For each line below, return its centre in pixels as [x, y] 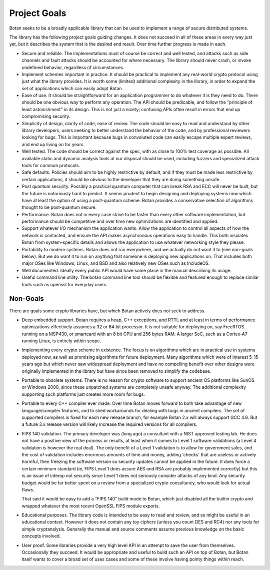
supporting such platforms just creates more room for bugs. [83, 394]
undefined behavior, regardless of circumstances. [73, 67]
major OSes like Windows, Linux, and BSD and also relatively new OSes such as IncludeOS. [116, 263]
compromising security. [46, 116]
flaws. [28, 489]
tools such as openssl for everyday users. [65, 284]
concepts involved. [41, 536]
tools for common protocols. [51, 165]
